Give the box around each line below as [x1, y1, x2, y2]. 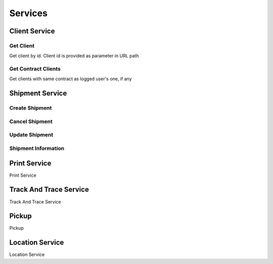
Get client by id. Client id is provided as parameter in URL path [9, 53, 139, 59]
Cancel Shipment [9, 118, 53, 125]
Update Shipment [9, 131, 54, 138]
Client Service [9, 27, 55, 35]
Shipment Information [9, 144, 65, 151]
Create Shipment [9, 104, 52, 112]
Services [9, 8, 48, 19]
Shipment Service [9, 89, 67, 98]
